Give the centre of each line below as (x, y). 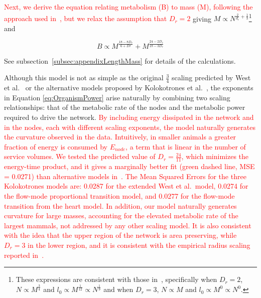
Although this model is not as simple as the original (84, 78)
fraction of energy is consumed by (56, 146)
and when (118, 289)
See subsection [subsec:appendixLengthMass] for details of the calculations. (120, 60)
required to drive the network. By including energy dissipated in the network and (129, 117)
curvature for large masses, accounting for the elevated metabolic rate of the (121, 215)
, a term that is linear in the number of (186, 146)
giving (202, 18)
